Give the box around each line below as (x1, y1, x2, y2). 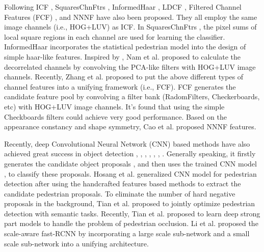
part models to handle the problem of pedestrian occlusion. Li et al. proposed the (4, 218, 258, 229)
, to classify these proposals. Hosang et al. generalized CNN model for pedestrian (4, 168, 257, 179)
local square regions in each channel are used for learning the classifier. (4, 31, 225, 42)
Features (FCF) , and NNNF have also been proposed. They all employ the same (4, 11, 257, 22)
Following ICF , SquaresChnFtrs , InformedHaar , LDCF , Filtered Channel (4, 2, 242, 12)
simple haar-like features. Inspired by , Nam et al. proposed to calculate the (4, 51, 241, 62)
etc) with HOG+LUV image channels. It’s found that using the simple (4, 101, 225, 111)
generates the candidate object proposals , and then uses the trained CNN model (4, 158, 257, 169)
